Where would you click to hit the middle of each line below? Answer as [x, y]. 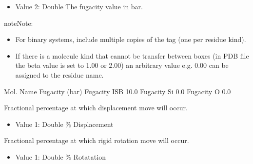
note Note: [19, 23]
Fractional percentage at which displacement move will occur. [96, 108]
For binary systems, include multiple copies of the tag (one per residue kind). [131, 39]
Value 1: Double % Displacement [64, 124]
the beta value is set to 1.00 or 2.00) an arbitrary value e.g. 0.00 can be [122, 65]
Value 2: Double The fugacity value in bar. [79, 6]
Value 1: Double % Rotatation [60, 156]
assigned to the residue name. [59, 74]
